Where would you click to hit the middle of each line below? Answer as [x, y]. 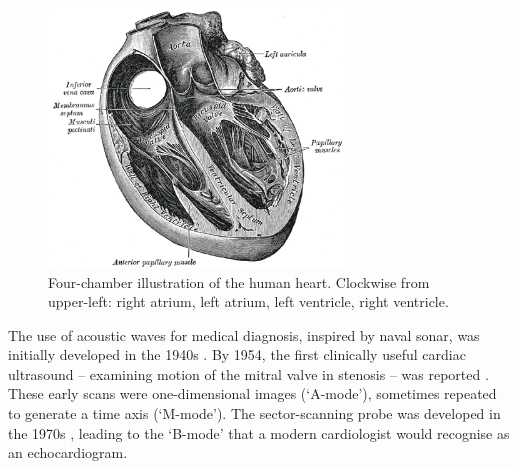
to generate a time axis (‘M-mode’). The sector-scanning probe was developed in [254, 413]
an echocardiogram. [68, 452]
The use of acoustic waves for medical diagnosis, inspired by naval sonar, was [244, 334]
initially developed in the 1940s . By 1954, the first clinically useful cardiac [237, 354]
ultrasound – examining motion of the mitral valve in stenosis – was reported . [248, 373]
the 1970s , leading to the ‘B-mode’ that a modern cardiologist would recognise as [259, 432]
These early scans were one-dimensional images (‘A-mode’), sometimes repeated [252, 393]
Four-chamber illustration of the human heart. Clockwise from [239, 281]
